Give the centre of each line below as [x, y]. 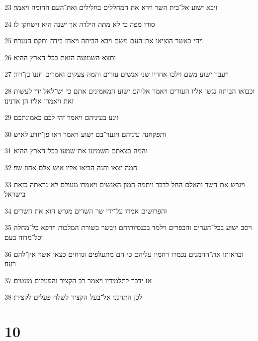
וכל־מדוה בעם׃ [24, 237]
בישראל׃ [15, 194]
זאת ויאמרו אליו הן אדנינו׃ [39, 100]
